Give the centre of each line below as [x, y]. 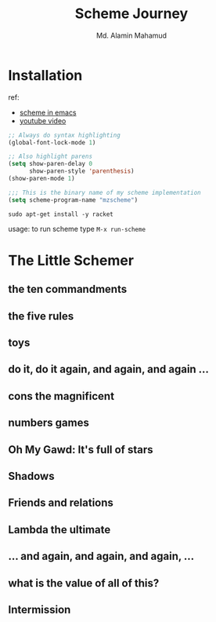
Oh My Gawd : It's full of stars [81, 450]
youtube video [43, 121]
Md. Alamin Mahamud [131, 35]
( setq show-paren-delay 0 [50, 164]
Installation [45, 75]
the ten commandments [68, 289]
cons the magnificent [61, 396]
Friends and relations [61, 503]
